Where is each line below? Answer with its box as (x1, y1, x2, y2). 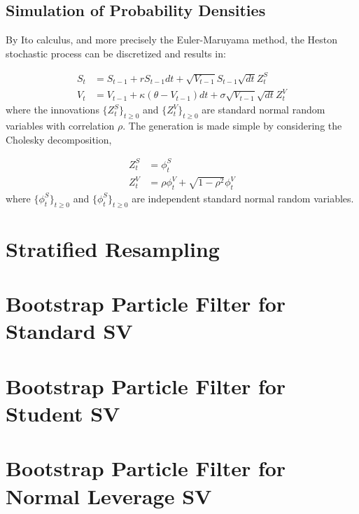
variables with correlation (6, 118, 115, 133)
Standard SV (6, 317, 133, 345)
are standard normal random (202, 102, 325, 117)
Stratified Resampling (6, 234, 220, 263)
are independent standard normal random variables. (132, 190, 354, 205)
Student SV (6, 398, 120, 427)
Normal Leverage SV (6, 481, 212, 510)
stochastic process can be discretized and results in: (6, 46, 226, 60)
